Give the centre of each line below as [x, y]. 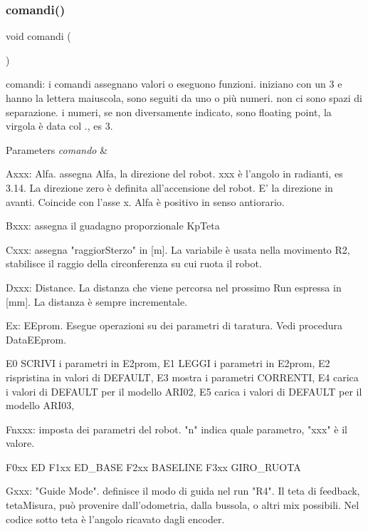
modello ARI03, [40, 405]
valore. [20, 443]
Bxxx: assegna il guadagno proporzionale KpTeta [113, 226]
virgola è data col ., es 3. [59, 126]
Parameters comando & [57, 149]
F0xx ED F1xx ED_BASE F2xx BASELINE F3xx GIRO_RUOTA [153, 466]
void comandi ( [38, 36]
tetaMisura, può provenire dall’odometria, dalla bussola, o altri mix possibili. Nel [183, 505]
